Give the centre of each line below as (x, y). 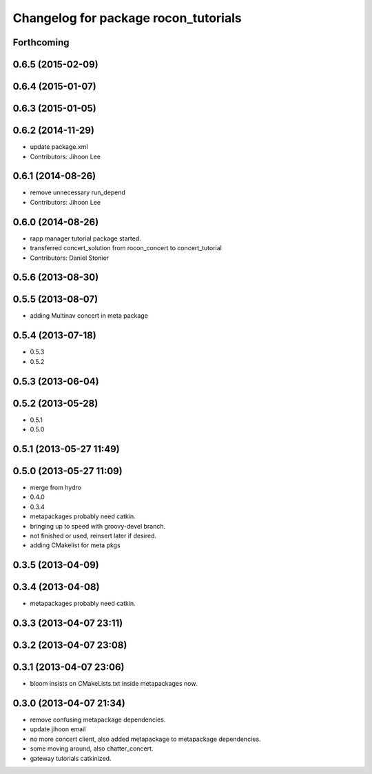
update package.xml (59, 147)
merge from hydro (56, 487)
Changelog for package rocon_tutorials (127, 18)
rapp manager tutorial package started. (85, 238)
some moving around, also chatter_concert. (92, 748)
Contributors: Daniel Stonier (70, 258)
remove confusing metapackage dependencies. (98, 720)
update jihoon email (58, 729)
